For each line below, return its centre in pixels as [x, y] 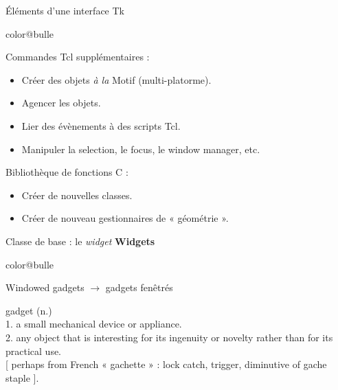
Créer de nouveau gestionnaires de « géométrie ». [125, 218]
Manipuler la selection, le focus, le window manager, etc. [141, 149]
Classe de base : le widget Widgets [80, 241]
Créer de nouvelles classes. [77, 195]
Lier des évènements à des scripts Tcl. [101, 125]
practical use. [34, 351]
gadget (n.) [29, 310]
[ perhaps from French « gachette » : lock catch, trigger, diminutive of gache [166, 364]
